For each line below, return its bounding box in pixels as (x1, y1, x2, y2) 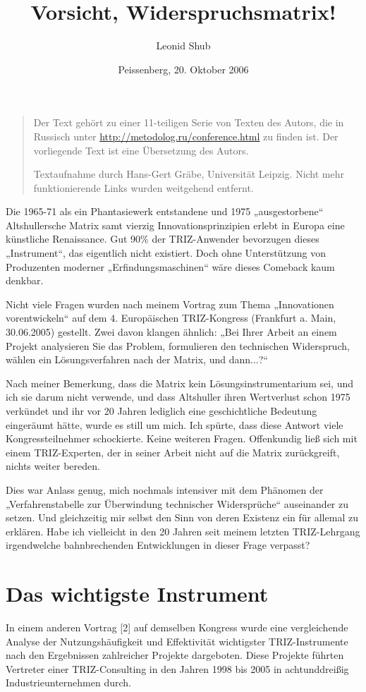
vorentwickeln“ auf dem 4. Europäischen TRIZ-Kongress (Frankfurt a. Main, (6, 310, 336, 325)
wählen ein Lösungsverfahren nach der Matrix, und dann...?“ (6, 352, 268, 367)
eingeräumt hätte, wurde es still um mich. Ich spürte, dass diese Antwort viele (6, 417, 343, 432)
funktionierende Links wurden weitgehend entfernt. (33, 180, 254, 195)
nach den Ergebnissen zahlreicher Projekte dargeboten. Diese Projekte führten (6, 648, 344, 662)
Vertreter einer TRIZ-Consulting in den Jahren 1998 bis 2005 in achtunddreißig (6, 661, 349, 676)
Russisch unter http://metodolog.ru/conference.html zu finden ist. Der (33, 128, 338, 143)
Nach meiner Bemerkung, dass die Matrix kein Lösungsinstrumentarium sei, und (6, 375, 353, 390)
